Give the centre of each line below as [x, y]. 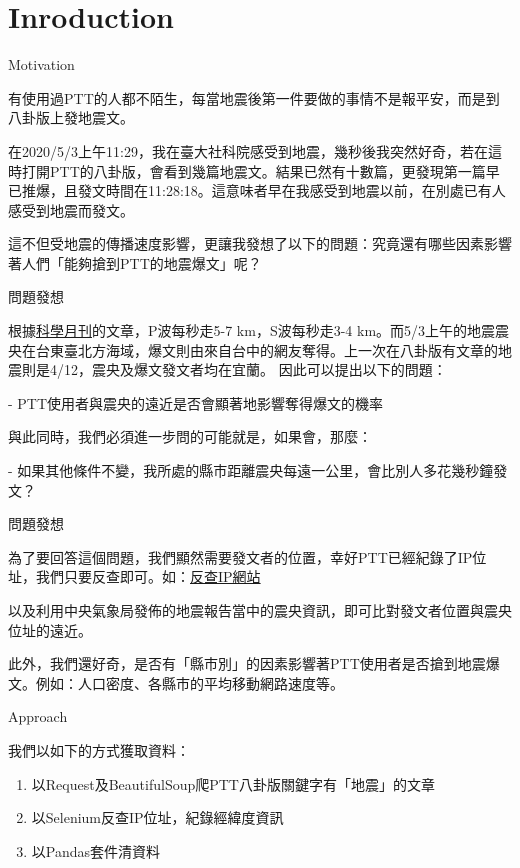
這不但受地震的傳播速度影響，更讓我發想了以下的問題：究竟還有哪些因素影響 [260, 243]
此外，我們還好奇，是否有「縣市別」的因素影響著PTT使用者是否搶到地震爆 [254, 663]
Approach [38, 716]
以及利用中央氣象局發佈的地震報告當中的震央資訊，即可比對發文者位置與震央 [260, 610]
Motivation [41, 64]
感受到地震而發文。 [71, 209]
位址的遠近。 [50, 629]
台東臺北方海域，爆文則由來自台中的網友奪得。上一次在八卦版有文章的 [266, 349]
